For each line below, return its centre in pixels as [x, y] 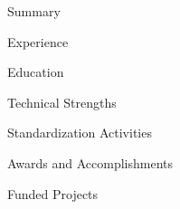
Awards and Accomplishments [90, 162]
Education [36, 72]
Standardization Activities [80, 133]
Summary [34, 11]
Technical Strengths [62, 102]
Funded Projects [53, 193]
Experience [38, 41]
